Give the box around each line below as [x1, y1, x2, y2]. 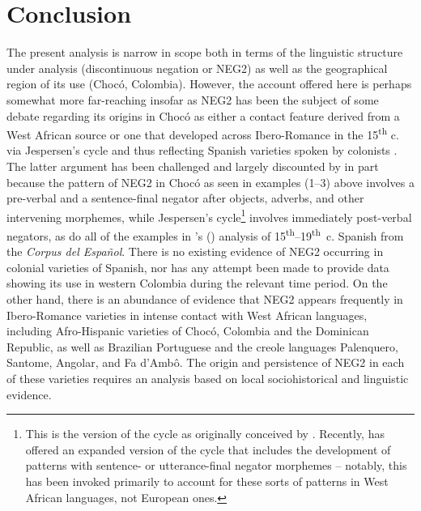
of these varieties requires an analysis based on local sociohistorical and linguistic [6, 369, 409, 386]
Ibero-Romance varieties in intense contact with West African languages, [6, 306, 368, 323]
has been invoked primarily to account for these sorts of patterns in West [25, 472, 389, 489]
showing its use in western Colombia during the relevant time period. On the [6, 275, 388, 292]
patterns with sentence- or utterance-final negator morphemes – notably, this [25, 457, 407, 474]
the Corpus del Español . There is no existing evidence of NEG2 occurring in [6, 243, 384, 260]
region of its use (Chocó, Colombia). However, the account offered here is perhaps [6, 75, 412, 92]
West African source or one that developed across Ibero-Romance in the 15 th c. [6, 124, 399, 143]
